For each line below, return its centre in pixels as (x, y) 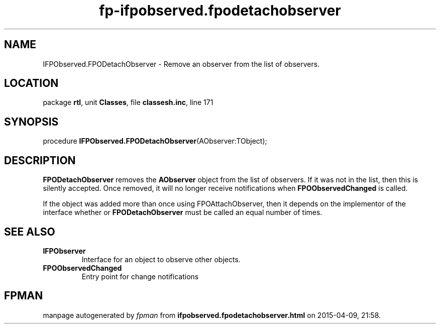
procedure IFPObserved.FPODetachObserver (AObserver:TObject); (155, 141)
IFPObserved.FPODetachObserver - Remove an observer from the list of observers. (181, 64)
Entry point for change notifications (140, 276)
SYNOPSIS (31, 122)
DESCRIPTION (40, 160)
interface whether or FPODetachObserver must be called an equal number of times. (183, 212)
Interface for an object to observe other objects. (161, 259)
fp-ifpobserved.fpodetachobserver (220, 11)
